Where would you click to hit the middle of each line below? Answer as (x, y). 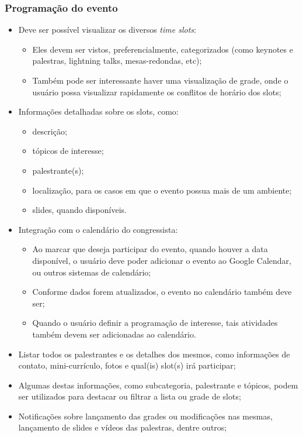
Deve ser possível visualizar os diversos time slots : (107, 30)
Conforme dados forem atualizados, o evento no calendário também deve (162, 292)
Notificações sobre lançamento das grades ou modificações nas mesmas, (145, 416)
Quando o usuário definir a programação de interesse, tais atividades (155, 323)
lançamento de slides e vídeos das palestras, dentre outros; (123, 427)
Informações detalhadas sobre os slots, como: (98, 111)
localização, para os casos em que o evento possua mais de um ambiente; (162, 190)
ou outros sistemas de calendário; (92, 272)
